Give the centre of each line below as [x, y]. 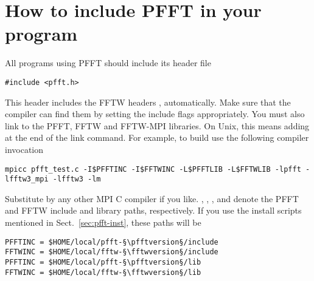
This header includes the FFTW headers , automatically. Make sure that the [148, 102]
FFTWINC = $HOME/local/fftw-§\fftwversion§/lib [103, 272]
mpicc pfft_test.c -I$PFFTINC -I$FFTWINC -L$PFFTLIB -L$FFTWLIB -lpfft [153, 169]
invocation [24, 149]
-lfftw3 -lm [77, 179]
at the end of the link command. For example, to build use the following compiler [157, 137]
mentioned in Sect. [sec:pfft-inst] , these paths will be [103, 222]
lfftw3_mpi [27, 179]
